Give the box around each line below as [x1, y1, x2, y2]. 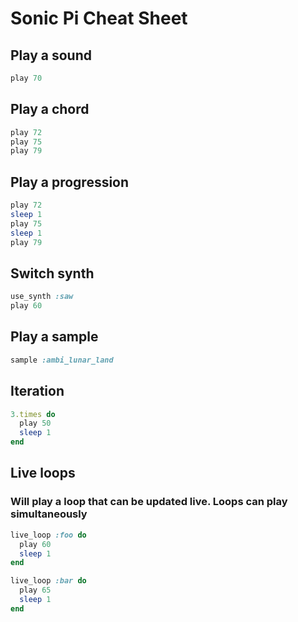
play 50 [19, 418, 52, 429]
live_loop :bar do [10, 576, 87, 586]
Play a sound [10, 47, 92, 64]
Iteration [10, 383, 65, 400]
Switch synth [10, 265, 95, 282]
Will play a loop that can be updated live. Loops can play [10, 495, 288, 509]
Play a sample [10, 328, 99, 346]
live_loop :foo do [10, 530, 87, 540]
